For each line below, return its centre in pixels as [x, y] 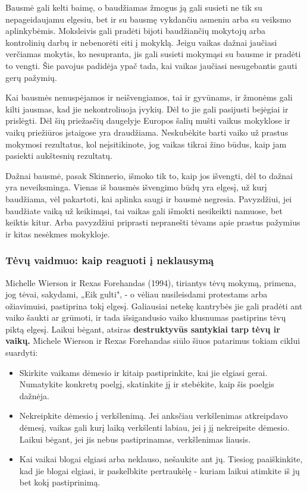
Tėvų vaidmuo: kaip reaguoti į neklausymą [110, 260]
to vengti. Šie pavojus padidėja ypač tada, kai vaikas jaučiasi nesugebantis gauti [151, 65]
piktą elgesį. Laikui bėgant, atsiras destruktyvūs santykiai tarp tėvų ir [143, 329]
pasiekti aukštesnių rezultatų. [59, 156]
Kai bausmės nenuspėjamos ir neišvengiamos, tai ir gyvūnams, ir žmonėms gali [149, 97]
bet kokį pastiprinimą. [60, 482]
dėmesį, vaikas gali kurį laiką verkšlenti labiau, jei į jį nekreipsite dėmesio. [154, 427]
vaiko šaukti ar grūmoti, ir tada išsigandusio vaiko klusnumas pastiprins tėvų [146, 317]
